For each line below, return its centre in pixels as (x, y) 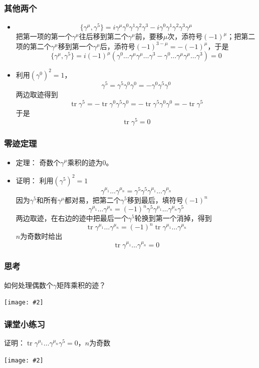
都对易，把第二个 (92, 200)
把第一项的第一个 (44, 36)
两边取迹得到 (37, 94)
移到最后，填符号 (155, 200)
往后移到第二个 (103, 36)
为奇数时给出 (41, 236)
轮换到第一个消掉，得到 (173, 218)
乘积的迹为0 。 (90, 162)
